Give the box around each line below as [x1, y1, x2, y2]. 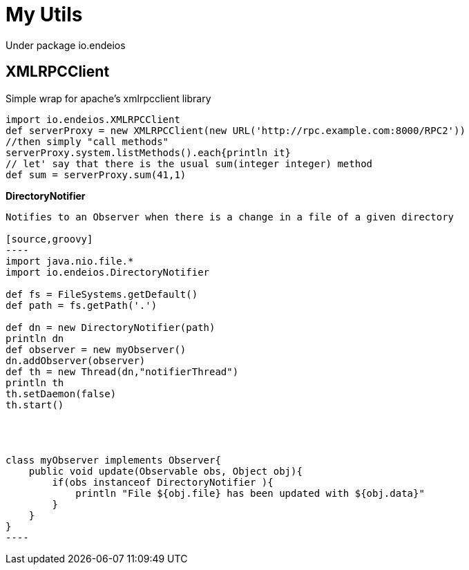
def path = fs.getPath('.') [6, 299, 157, 311]
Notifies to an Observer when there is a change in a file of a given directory [6, 211, 454, 222]
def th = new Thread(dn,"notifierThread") [6, 365, 239, 377]
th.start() [6, 399, 64, 410]
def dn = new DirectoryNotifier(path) [6, 321, 216, 333]
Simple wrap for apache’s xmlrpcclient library [6, 92, 211, 104]
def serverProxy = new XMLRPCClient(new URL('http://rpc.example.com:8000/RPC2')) [6, 124, 466, 136]
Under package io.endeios [6, 39, 126, 51]
